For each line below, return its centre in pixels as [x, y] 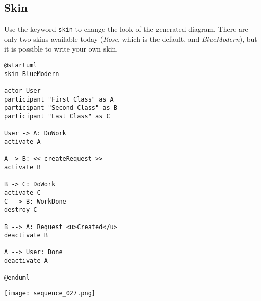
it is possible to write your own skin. [61, 49]
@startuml [21, 66]
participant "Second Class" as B [61, 108]
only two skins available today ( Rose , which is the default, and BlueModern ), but [131, 39]
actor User [22, 91]
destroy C [21, 210]
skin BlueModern [32, 74]
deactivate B [26, 235]
